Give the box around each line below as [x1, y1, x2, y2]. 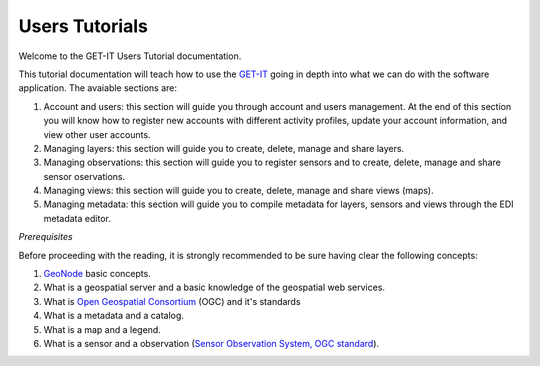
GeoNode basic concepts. [43, 268, 152, 280]
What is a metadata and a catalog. [43, 310, 185, 322]
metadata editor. [43, 212, 112, 224]
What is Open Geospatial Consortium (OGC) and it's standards [43, 295, 301, 307]
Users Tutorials [18, 15, 149, 37]
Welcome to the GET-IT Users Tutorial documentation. [18, 50, 242, 62]
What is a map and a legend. [43, 323, 162, 335]
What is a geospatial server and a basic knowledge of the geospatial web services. [43, 281, 385, 294]
